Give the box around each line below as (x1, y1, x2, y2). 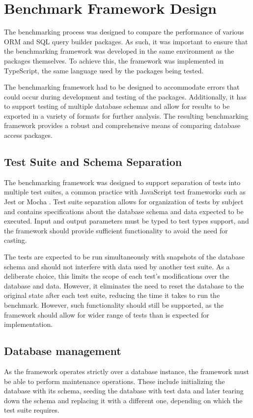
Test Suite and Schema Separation (4, 154, 182, 169)
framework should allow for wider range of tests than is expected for (4, 309, 209, 320)
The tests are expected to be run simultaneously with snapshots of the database (4, 252, 245, 262)
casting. (4, 235, 27, 245)
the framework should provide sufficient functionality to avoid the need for (4, 225, 228, 235)
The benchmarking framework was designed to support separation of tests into (4, 177, 241, 187)
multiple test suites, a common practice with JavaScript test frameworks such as (4, 187, 246, 197)
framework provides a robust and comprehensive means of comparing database (4, 120, 241, 130)
